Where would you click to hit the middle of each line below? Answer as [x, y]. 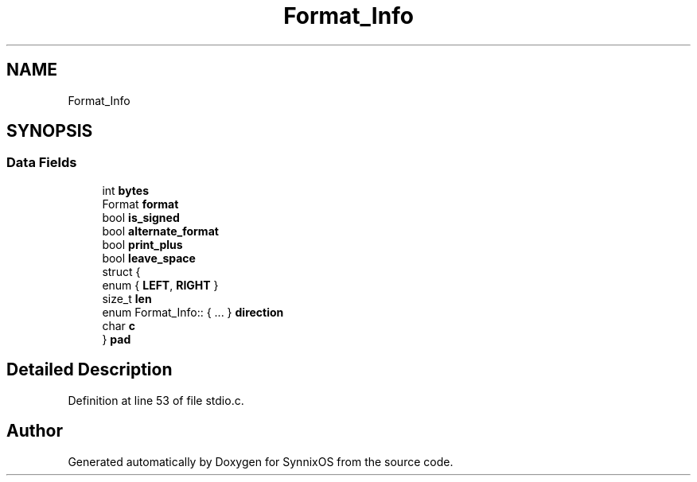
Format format [140, 204]
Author [35, 431]
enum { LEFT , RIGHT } [160, 285]
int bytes [125, 190]
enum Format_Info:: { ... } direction [193, 312]
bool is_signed [141, 217]
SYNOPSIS [50, 131]
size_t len [127, 298]
